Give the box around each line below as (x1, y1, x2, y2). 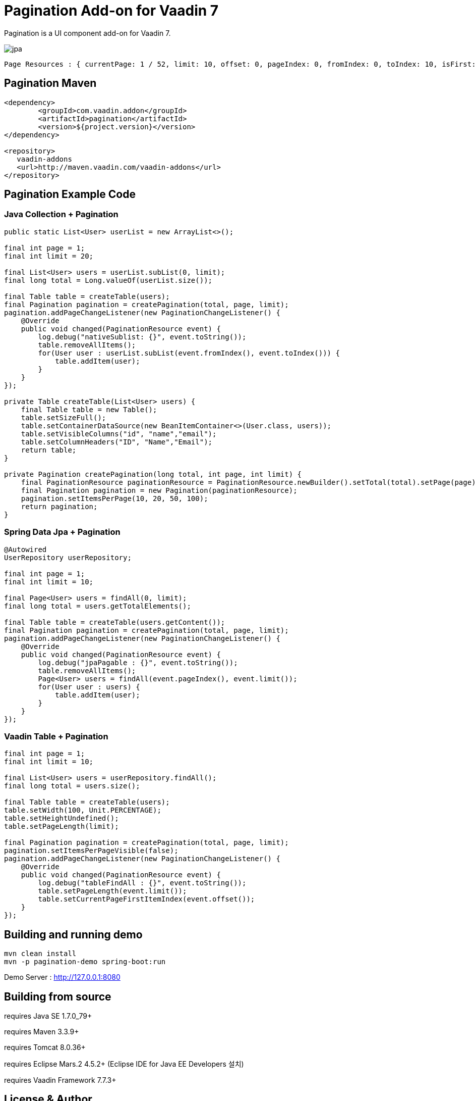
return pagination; (21, 502, 98, 511)
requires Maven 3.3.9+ (4, 1027, 79, 1036)
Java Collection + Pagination (4, 209, 118, 220)
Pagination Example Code (4, 188, 136, 201)
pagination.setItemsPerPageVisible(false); (4, 846, 178, 855)
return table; (21, 445, 77, 454)
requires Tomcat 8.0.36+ (4, 1043, 86, 1052)
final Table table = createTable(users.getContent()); (4, 618, 225, 626)
